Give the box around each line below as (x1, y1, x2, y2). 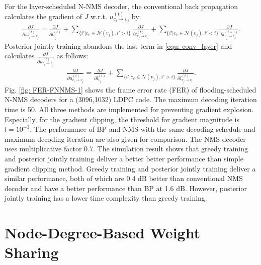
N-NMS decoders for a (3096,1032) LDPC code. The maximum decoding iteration (5, 94, 257, 105)
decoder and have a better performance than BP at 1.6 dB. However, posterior (5, 183, 247, 193)
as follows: (56, 50, 89, 61)
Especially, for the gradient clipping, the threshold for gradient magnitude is (5, 114, 239, 124)
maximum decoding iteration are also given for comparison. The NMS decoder (5, 133, 246, 144)
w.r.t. (91, 11, 107, 21)
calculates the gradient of (5, 11, 82, 21)
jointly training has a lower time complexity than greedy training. (5, 193, 207, 203)
